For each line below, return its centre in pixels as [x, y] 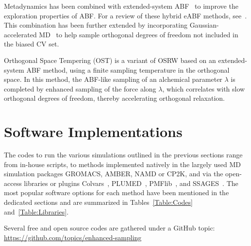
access [13, 183]
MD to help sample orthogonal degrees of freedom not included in [139, 34]
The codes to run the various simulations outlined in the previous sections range [123, 155]
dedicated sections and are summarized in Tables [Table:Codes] [98, 202]
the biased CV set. [32, 44]
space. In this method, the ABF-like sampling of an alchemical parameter [113, 79]
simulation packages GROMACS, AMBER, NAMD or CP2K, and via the [114, 174]
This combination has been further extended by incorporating [96, 25]
